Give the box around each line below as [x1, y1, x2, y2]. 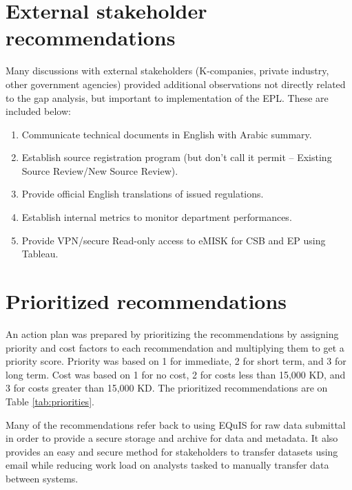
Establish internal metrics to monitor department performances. [21, 210, 292, 224]
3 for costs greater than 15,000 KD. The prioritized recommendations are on [6, 381, 328, 395]
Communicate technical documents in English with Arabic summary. [21, 127, 312, 141]
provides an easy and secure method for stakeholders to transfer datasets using [6, 444, 338, 458]
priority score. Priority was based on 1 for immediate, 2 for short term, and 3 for [6, 354, 346, 368]
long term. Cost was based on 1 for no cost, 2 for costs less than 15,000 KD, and [6, 367, 346, 381]
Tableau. [21, 246, 59, 261]
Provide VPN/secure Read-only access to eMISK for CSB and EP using [21, 233, 326, 247]
